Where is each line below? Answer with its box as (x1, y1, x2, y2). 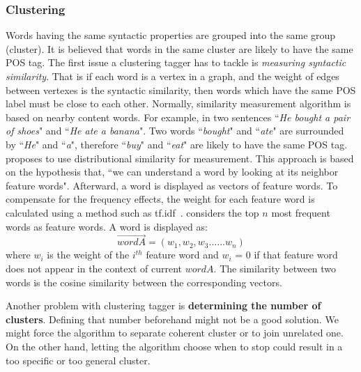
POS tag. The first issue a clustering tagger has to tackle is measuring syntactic (6, 55, 346, 70)
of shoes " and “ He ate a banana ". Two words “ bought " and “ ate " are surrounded (6, 123, 344, 138)
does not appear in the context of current (6, 261, 182, 275)
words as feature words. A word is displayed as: (6, 219, 208, 233)
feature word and (146, 247, 219, 262)
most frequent (271, 205, 330, 219)
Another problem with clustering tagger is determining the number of (6, 298, 321, 313)
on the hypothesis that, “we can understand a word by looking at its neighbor (6, 164, 339, 179)
